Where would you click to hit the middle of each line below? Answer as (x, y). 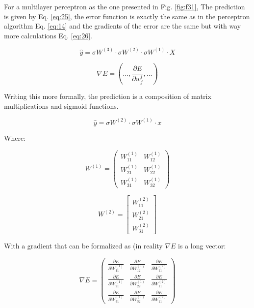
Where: (15, 138)
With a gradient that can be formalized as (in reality (83, 246)
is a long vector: (202, 246)
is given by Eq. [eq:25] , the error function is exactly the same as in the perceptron (127, 16)
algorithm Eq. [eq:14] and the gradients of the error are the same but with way (123, 26)
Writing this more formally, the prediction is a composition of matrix (108, 96)
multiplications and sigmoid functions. (61, 106)
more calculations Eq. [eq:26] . (48, 35)
